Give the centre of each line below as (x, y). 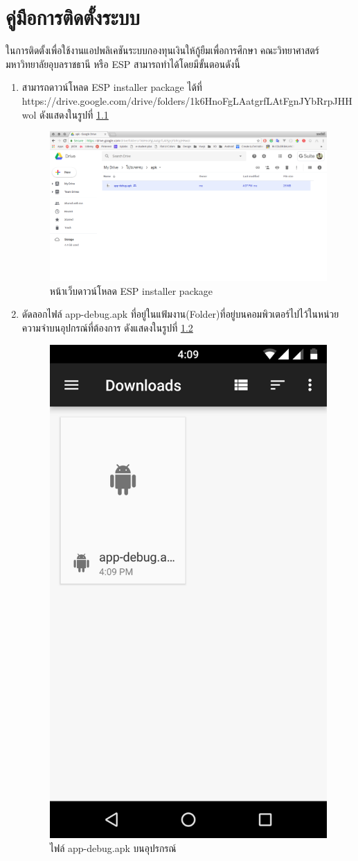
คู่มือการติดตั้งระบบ (73, 17)
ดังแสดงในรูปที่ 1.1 (74, 114)
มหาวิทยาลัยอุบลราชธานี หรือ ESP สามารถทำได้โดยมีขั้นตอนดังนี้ (123, 63)
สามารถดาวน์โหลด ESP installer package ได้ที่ (112, 87)
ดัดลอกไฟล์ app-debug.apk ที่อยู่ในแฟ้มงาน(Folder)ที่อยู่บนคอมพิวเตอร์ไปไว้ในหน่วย (180, 314)
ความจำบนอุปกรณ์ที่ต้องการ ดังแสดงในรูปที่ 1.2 (107, 327)
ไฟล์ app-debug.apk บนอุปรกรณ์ (113, 847)
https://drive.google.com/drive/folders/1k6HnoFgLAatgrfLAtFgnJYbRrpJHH (187, 100)
